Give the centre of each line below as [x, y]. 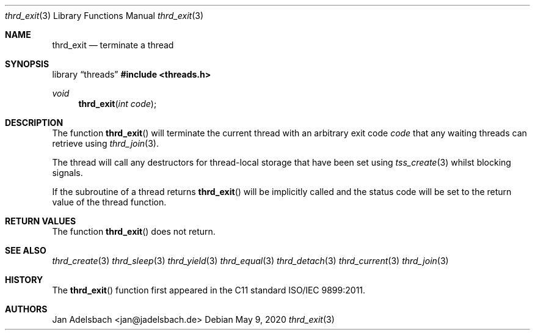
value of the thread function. [109, 202]
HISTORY [24, 280]
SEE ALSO [26, 250]
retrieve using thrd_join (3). [106, 143]
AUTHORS [26, 309]
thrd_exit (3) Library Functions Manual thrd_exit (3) [104, 16]
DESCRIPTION [34, 123]
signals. [67, 173]
